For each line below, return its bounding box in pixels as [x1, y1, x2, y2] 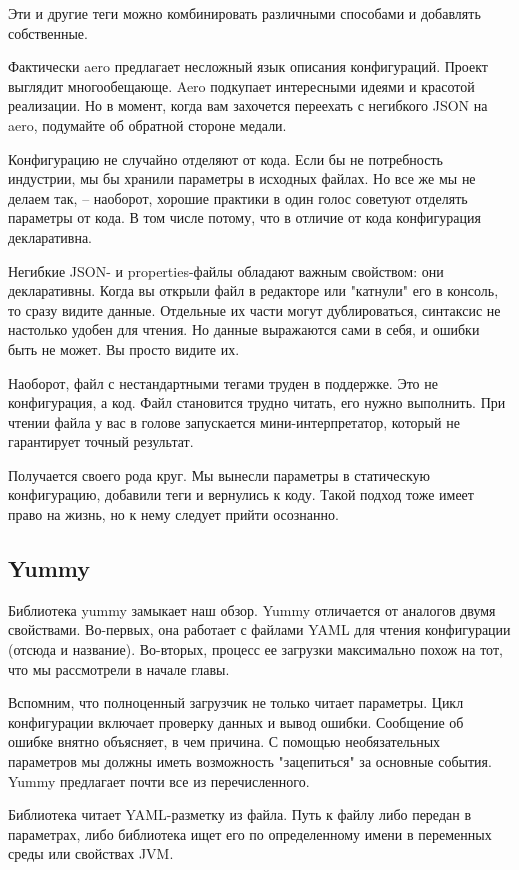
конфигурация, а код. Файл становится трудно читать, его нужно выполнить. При [8, 392, 506, 413]
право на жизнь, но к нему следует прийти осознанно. [8, 504, 339, 525]
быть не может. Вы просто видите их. [8, 338, 240, 359]
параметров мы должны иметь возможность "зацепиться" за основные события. [8, 751, 492, 772]
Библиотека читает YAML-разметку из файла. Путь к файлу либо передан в [8, 804, 471, 825]
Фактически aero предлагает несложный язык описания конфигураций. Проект [8, 56, 488, 77]
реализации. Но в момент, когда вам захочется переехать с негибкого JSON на [8, 95, 488, 116]
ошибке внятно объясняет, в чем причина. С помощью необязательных [8, 731, 441, 752]
